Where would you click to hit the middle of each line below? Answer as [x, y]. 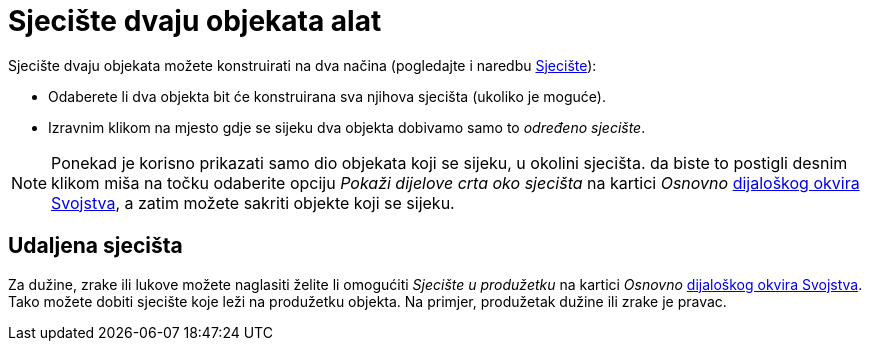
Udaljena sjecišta [95, 246]
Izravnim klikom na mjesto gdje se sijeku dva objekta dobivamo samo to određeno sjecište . [347, 127]
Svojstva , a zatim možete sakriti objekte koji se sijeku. [253, 202]
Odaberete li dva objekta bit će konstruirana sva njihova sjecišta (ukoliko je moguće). [327, 96]
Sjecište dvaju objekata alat [195, 21]
